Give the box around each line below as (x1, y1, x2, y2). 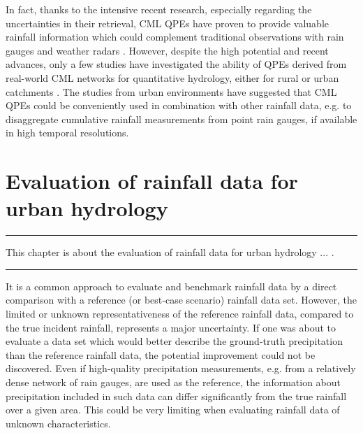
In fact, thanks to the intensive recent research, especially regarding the (6, 2, 312, 16)
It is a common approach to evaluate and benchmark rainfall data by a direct (6, 278, 337, 293)
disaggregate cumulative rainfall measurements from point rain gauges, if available (6, 111, 357, 126)
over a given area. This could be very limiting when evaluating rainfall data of (6, 402, 340, 417)
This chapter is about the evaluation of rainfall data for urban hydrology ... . (6, 245, 334, 260)
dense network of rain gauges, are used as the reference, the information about (6, 375, 341, 389)
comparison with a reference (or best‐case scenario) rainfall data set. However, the (6, 292, 357, 307)
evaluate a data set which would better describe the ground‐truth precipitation (6, 334, 343, 348)
